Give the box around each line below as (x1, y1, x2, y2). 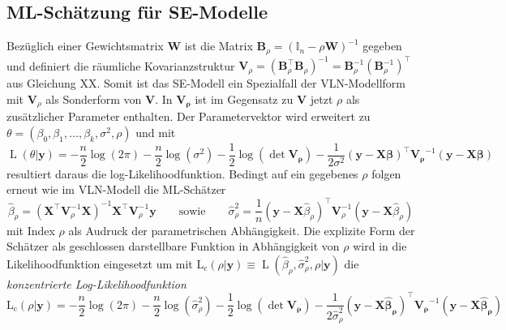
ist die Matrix (184, 37, 253, 54)
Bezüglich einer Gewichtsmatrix (6, 37, 164, 54)
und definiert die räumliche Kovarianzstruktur (6, 57, 235, 74)
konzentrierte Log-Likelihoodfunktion (6, 275, 187, 292)
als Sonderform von (45, 90, 142, 107)
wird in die (353, 238, 407, 255)
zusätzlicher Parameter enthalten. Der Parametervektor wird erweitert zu (6, 108, 371, 125)
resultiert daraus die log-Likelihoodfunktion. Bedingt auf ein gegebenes (6, 165, 358, 182)
